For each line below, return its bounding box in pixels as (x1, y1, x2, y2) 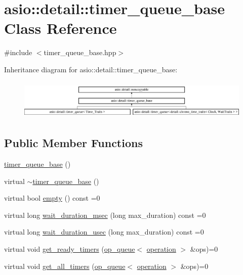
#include (4, 47, 32, 58)
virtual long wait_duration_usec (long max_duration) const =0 (4, 226, 204, 237)
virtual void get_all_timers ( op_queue (4, 260, 126, 271)
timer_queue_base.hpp (44, 47, 116, 58)
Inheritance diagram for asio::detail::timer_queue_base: (4, 64, 178, 74)
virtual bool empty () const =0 (4, 193, 100, 203)
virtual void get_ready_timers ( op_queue (4, 244, 135, 254)
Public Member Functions (4, 135, 143, 151)
